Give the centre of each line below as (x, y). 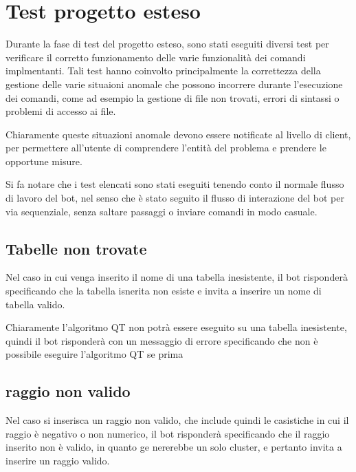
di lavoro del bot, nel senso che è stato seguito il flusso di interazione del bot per (175, 198)
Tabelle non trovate (76, 248)
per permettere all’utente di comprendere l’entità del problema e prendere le (166, 148)
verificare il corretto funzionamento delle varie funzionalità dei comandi (156, 57)
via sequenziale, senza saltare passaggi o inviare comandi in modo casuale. (162, 211)
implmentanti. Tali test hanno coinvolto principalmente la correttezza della (163, 71)
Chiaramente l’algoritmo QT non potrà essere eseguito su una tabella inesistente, (176, 327)
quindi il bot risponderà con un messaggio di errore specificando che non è (162, 340)
